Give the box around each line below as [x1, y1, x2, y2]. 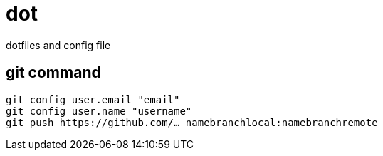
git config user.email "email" [6, 93, 180, 105]
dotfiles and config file [6, 38, 111, 51]
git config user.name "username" [6, 105, 192, 117]
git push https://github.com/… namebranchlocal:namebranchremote [6, 116, 378, 128]
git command [6, 63, 101, 82]
